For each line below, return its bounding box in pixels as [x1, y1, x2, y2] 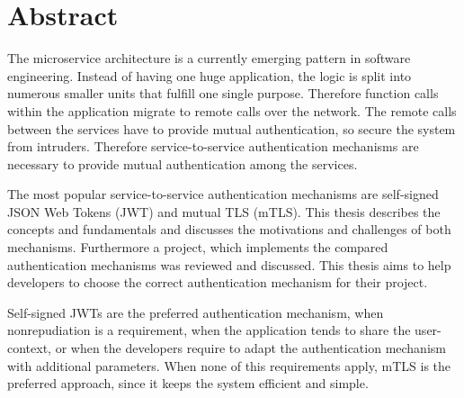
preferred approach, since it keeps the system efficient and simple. [7, 374, 369, 393]
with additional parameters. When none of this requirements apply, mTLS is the [7, 356, 451, 375]
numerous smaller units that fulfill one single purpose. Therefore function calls [7, 84, 439, 103]
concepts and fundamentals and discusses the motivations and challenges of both [7, 220, 451, 239]
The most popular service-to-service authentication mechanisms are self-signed [7, 185, 439, 204]
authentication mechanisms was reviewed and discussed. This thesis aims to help [7, 255, 451, 274]
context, [7, 339, 51, 357]
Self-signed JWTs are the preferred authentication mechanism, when [7, 303, 384, 321]
